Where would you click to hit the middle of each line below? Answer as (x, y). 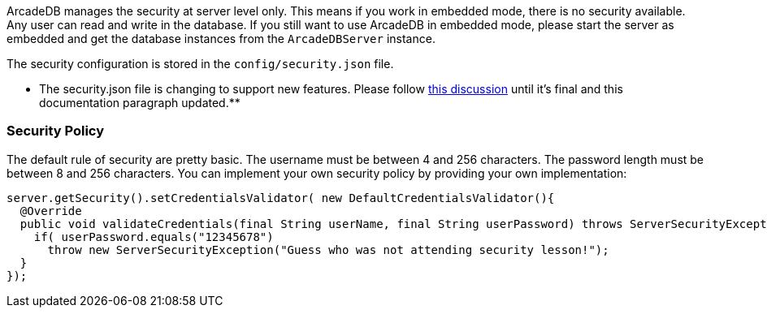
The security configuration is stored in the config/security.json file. (200, 64)
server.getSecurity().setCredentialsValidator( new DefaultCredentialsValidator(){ (281, 198)
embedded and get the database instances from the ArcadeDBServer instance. (221, 39)
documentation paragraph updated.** (140, 103)
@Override (51, 211)
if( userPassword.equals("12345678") (154, 237)
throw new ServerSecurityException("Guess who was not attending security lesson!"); (328, 249)
